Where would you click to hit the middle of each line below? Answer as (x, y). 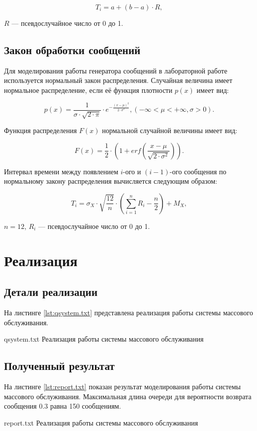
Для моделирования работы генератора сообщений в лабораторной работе (116, 70)
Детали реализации (51, 292)
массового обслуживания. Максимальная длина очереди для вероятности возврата (128, 396)
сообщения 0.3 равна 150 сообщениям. (63, 406)
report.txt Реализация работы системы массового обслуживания (101, 422)
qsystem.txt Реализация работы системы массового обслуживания (104, 339)
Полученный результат (59, 366)
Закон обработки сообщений (72, 49)
